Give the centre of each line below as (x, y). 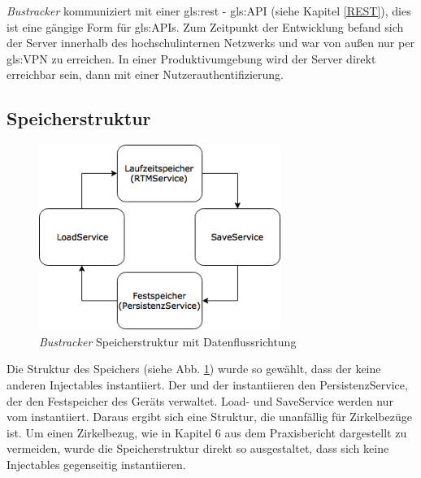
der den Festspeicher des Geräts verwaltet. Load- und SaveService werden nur (200, 400)
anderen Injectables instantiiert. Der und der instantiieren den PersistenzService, (207, 384)
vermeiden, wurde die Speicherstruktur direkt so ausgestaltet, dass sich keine (198, 448)
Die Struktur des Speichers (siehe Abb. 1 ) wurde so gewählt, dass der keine (194, 369)
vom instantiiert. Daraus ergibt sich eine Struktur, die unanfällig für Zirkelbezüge (209, 417)
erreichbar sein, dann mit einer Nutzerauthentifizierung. (145, 74)
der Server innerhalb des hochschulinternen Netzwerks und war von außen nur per (210, 43)
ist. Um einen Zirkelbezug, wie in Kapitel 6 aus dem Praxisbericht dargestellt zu (207, 432)
